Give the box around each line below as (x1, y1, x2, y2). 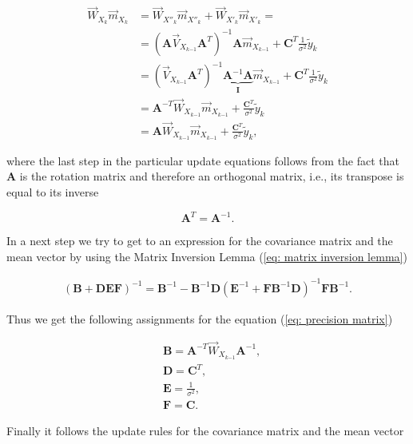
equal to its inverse (6, 184, 99, 200)
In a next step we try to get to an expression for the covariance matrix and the (6, 232, 393, 249)
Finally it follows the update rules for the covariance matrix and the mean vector (6, 422, 404, 438)
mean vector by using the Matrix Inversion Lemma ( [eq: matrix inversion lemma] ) (6, 248, 407, 264)
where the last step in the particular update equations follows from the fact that (6, 152, 400, 168)
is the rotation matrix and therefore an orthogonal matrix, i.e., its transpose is (19, 168, 404, 184)
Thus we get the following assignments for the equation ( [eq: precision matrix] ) (6, 310, 393, 327)
